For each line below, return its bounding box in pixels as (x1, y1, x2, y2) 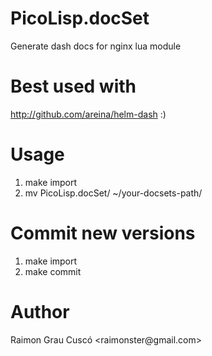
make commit (24, 265, 82, 277)
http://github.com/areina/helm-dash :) (10, 108, 167, 120)
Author (10, 300, 70, 323)
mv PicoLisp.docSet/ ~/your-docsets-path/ (24, 187, 203, 199)
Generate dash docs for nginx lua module (10, 40, 182, 52)
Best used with (10, 75, 137, 98)
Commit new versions (10, 222, 196, 244)
